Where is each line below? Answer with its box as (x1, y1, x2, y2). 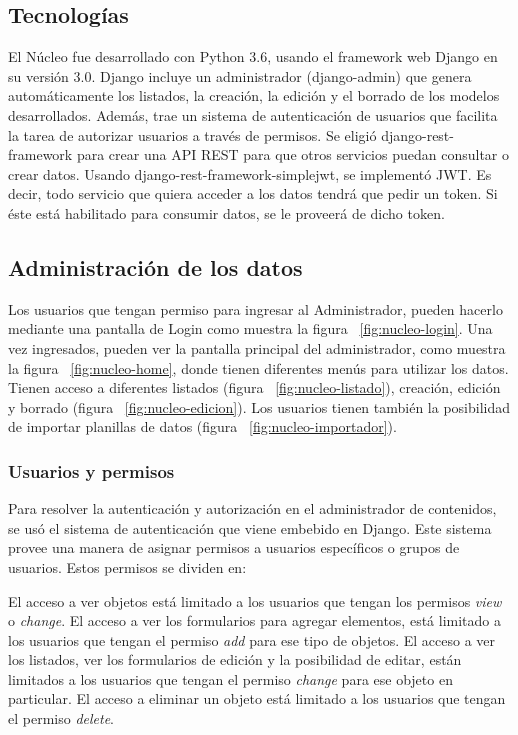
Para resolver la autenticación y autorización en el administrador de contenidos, (8, 498, 497, 519)
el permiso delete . (8, 708, 115, 729)
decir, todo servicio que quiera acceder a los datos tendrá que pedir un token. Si (8, 183, 498, 204)
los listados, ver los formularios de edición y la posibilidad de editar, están (8, 649, 462, 670)
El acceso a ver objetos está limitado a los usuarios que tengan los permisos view (8, 590, 502, 611)
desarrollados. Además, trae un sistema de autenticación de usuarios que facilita (8, 104, 498, 125)
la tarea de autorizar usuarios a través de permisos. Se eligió (8, 124, 377, 145)
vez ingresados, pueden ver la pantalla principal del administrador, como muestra (8, 337, 506, 358)
